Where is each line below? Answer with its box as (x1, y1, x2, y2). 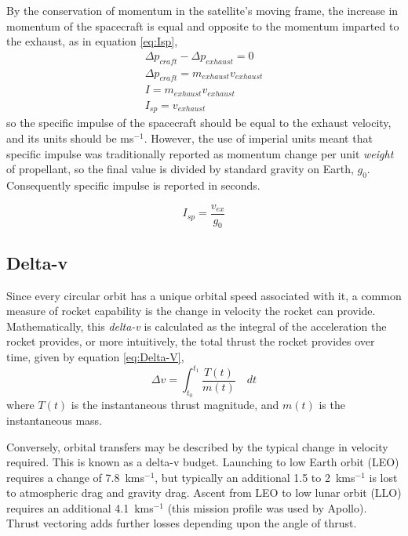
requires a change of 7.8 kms (6, 469, 144, 485)
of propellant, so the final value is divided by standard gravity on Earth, (6, 161, 354, 177)
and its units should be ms (6, 130, 134, 146)
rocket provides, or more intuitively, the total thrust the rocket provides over (6, 333, 375, 349)
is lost (369, 469, 398, 485)
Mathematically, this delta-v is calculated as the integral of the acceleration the (6, 317, 387, 334)
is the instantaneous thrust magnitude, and (71, 397, 279, 413)
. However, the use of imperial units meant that (144, 130, 373, 146)
